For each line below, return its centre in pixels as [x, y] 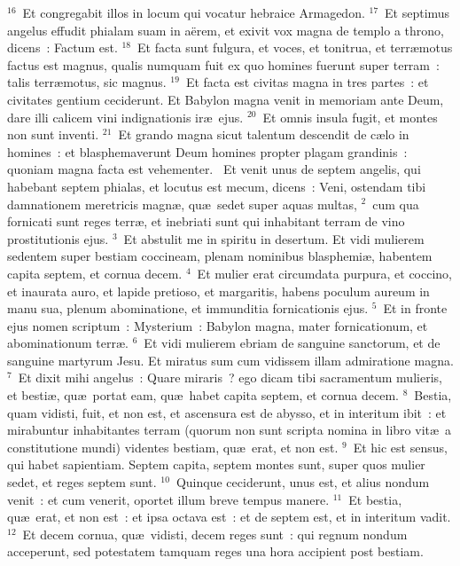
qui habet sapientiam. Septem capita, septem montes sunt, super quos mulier [216, 464]
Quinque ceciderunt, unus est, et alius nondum [303, 482]
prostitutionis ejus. [58, 238]
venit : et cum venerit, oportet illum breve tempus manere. [168, 499]
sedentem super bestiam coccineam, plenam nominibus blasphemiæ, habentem [220, 256]
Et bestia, [375, 499]
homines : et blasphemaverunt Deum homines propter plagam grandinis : [207, 151]
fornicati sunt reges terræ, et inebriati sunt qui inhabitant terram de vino [206, 221]
